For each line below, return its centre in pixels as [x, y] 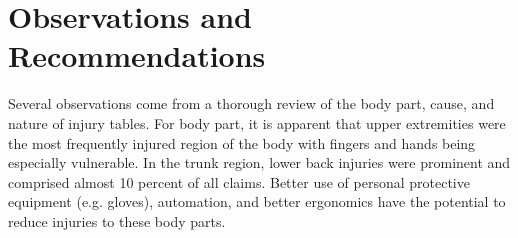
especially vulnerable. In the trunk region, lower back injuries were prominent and [259, 162]
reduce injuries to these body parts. [117, 220]
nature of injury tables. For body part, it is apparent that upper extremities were [257, 122]
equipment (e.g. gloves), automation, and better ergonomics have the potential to [257, 201]
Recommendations [137, 55]
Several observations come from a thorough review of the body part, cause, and [251, 103]
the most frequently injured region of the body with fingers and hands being [242, 142]
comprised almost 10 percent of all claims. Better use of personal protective [239, 181]
